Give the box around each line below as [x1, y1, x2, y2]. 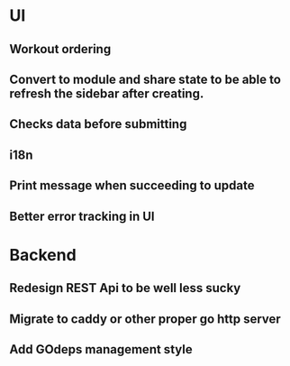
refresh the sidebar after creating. [9, 86, 204, 101]
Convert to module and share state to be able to [9, 71, 282, 87]
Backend [9, 244, 77, 265]
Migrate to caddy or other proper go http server [9, 311, 281, 326]
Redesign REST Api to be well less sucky [9, 280, 241, 296]
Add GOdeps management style [9, 342, 193, 357]
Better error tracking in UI [9, 208, 155, 224]
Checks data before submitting [9, 116, 187, 132]
